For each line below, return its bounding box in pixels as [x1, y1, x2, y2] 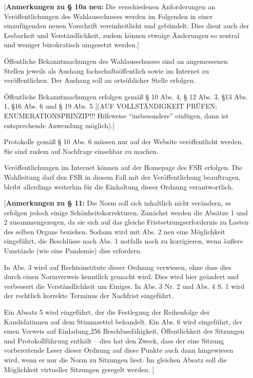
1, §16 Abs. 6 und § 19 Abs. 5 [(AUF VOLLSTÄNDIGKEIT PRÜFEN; [4, 101, 217, 111]
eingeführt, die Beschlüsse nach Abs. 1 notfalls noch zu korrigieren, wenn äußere [4, 236, 243, 246]
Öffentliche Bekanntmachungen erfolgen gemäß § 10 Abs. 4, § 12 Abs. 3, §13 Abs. [4, 91, 248, 101]
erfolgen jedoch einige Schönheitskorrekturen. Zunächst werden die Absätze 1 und [4, 207, 248, 217]
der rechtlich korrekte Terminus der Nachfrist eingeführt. [4, 290, 174, 301]
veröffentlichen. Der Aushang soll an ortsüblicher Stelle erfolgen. [4, 75, 195, 85]
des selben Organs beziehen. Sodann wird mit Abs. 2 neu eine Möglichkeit [4, 226, 225, 236]
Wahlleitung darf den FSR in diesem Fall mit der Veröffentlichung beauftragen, [4, 171, 241, 182]
